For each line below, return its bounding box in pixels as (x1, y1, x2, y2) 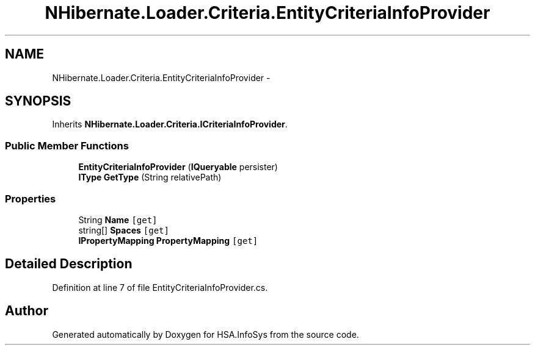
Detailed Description (5, 256, 133, 272)
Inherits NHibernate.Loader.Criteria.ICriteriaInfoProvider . (52, 119, 288, 130)
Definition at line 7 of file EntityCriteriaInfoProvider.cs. (52, 282, 268, 293)
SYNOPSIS (5, 93, 71, 109)
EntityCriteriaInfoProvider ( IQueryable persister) (78, 162, 278, 173)
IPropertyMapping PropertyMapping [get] (78, 235, 258, 246)
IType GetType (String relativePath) (78, 172, 222, 183)
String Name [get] (78, 214, 158, 225)
